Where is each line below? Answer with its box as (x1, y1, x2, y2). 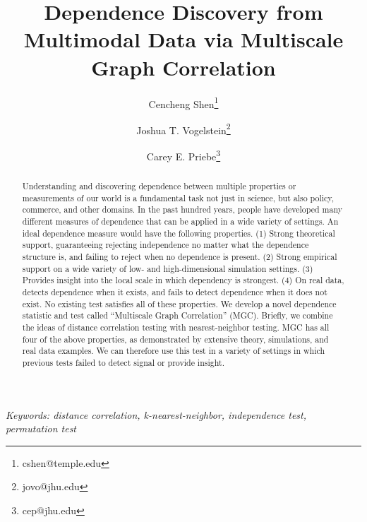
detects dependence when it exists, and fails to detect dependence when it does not (22, 285, 327, 297)
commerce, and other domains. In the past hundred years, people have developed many (22, 203, 342, 215)
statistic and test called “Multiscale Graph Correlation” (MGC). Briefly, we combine (22, 309, 333, 321)
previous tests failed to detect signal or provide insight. (22, 356, 224, 368)
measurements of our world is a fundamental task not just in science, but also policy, (22, 191, 334, 203)
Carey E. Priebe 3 (146, 147, 221, 163)
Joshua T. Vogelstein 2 (136, 120, 231, 137)
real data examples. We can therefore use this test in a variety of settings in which (22, 345, 325, 357)
